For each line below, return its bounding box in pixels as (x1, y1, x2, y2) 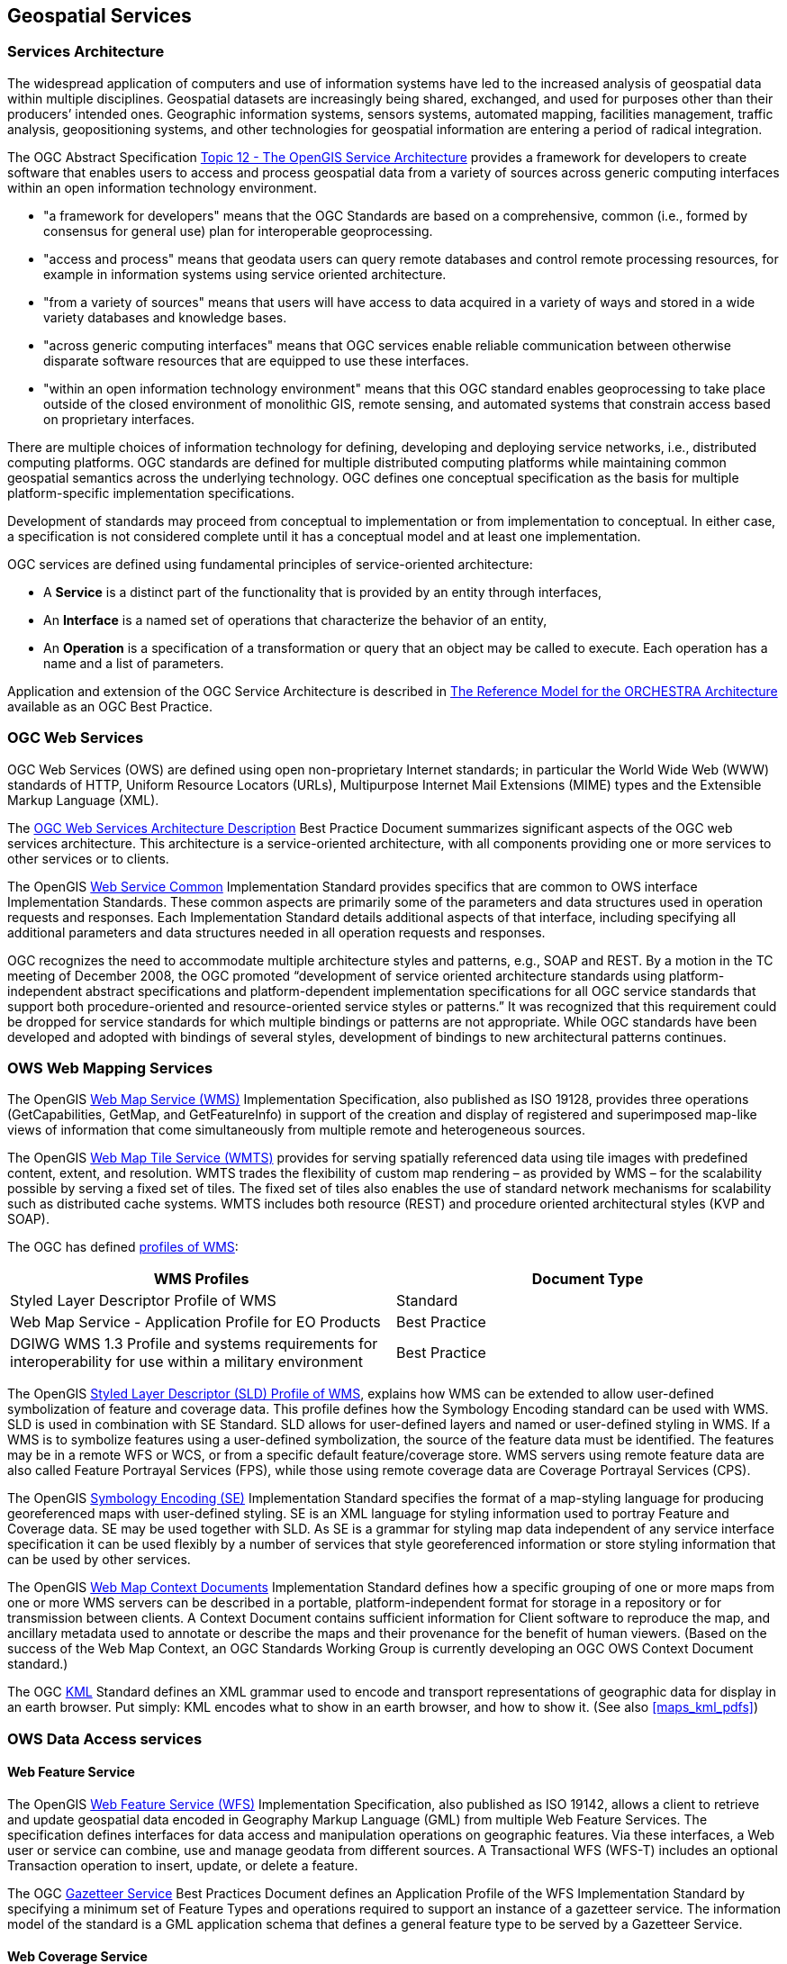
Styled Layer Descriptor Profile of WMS (10, 1291, 276, 1310)
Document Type (531, 1270, 644, 1289)
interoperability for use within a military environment (10, 1353, 363, 1371)
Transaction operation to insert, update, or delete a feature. (7, 1857, 358, 1873)
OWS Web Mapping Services (7, 1058, 213, 1077)
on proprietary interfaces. (43, 411, 195, 427)
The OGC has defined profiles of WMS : (7, 1239, 239, 1255)
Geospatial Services (7, 5, 192, 27)
